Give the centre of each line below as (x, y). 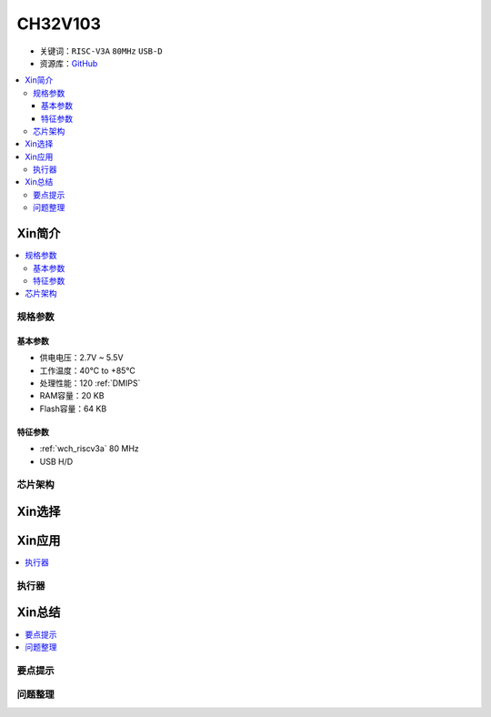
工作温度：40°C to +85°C (87, 370)
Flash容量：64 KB (73, 409)
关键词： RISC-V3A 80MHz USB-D (101, 51)
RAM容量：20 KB (72, 396)
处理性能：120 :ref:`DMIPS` (90, 383)
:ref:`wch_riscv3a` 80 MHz (90, 449)
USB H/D (56, 461)
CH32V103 (59, 24)
